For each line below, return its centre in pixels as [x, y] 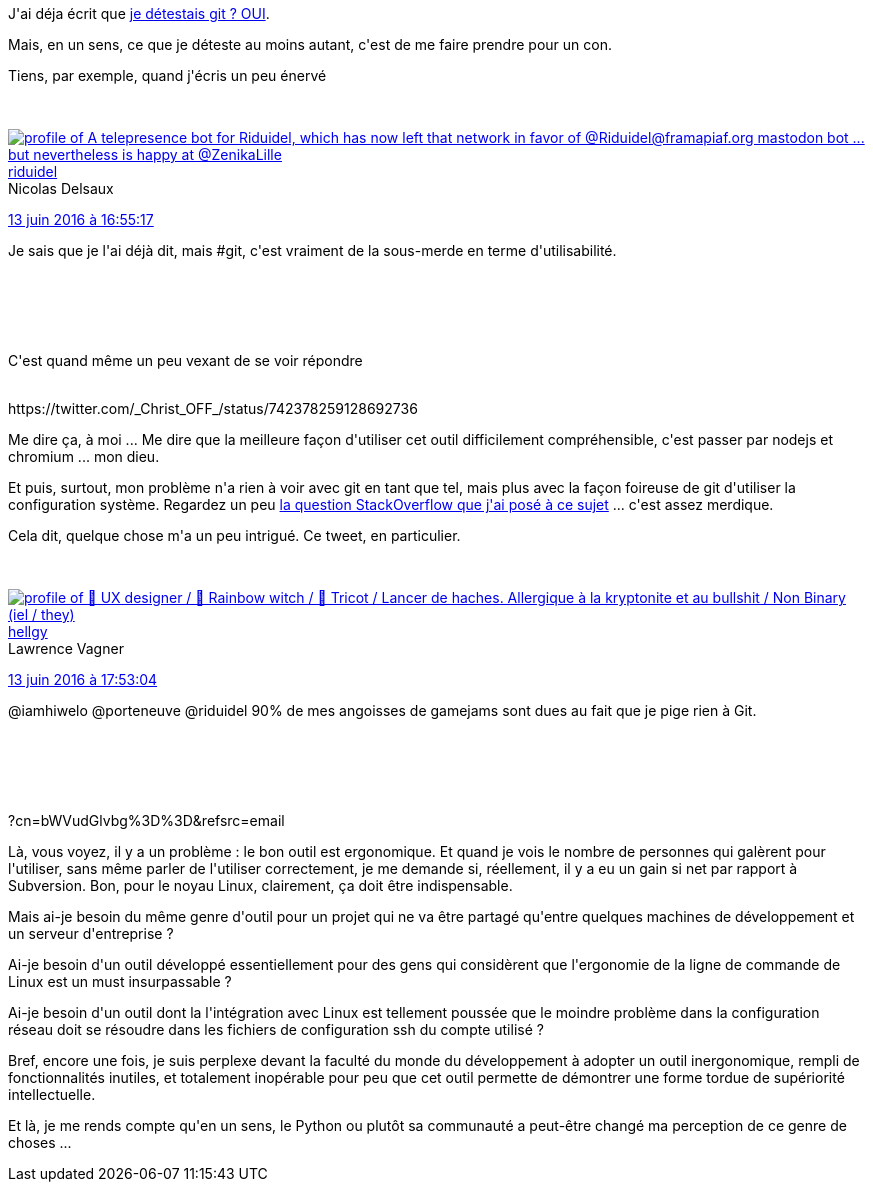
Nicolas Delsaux [61, 188]
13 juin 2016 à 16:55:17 [81, 219]
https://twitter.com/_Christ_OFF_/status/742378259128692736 [213, 408]
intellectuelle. [52, 1094]
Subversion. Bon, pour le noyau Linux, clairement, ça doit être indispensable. [260, 885]
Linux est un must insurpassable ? [120, 981]
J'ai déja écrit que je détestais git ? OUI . [139, 13]
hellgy [28, 631]
